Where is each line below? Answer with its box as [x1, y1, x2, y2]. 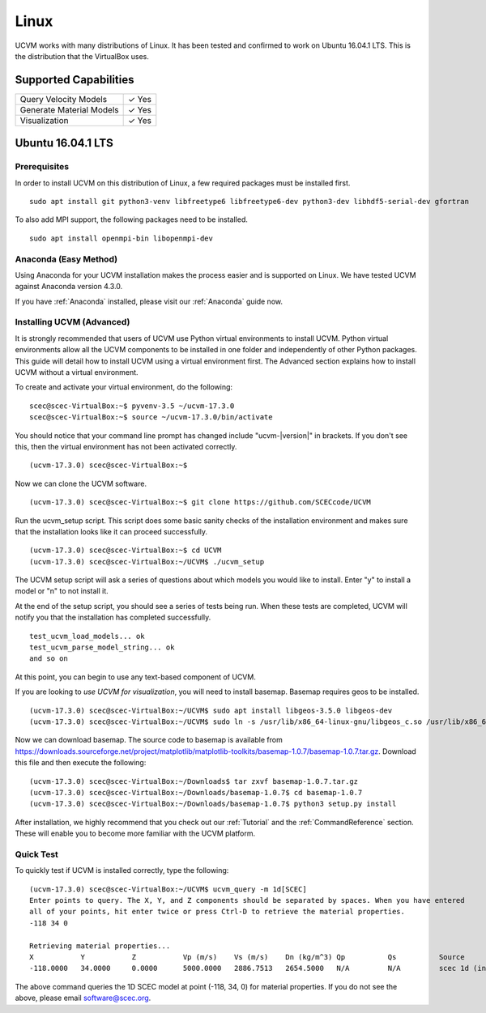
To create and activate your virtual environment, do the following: [15, 382, 233, 392]
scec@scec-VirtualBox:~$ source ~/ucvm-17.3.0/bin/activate [29, 413, 273, 422]
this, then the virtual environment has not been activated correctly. [15, 441, 237, 451]
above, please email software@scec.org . [15, 993, 151, 1003]
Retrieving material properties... [29, 941, 171, 951]
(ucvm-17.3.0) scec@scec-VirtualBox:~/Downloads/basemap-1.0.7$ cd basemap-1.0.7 [29, 788, 363, 797]
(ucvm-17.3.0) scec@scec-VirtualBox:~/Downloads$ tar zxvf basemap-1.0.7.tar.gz [29, 777, 359, 785]
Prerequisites [15, 161, 69, 172]
